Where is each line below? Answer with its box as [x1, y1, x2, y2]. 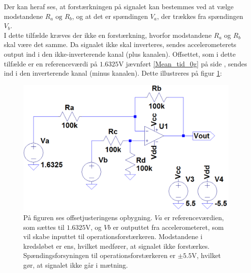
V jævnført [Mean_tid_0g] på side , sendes [118, 58, 247, 68]
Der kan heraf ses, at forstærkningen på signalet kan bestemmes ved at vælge [4, 1, 234, 11]
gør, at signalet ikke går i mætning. [23, 259, 128, 270]
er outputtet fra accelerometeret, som [113, 222, 224, 232]
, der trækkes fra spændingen [157, 11, 243, 21]
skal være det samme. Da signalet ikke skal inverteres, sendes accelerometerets [4, 39, 236, 49]
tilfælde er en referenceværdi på [4, 58, 98, 68]
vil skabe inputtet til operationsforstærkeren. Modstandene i [23, 231, 203, 241]
